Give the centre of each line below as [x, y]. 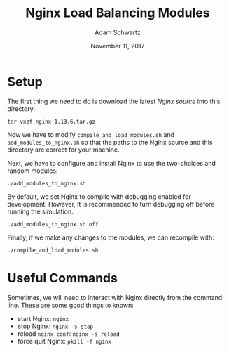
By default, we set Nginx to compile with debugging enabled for [99, 196]
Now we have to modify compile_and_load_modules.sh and [91, 134]
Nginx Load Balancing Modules [118, 13]
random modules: [33, 171]
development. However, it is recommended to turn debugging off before [111, 204]
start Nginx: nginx [43, 318]
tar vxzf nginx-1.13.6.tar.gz [51, 122]
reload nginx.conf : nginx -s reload [69, 333]
